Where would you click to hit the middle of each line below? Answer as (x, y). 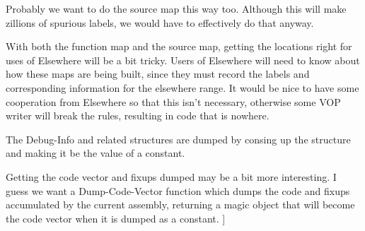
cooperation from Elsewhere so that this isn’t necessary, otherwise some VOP (173, 101)
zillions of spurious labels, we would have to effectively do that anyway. (160, 22)
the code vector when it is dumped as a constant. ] (116, 218)
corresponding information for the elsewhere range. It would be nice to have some (182, 87)
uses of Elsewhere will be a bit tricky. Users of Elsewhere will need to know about (183, 60)
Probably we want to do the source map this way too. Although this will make (176, 8)
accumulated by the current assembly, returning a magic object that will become (180, 205)
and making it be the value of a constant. (95, 153)
